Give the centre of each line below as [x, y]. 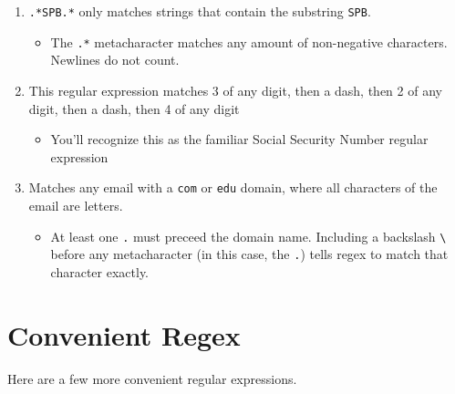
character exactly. [100, 271]
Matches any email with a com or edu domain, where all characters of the [233, 187]
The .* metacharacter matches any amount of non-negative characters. [249, 41]
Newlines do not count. [115, 60]
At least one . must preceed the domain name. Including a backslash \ [248, 236]
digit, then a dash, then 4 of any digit [134, 108]
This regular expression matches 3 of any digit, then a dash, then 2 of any [235, 90]
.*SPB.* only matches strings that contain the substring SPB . [200, 11]
